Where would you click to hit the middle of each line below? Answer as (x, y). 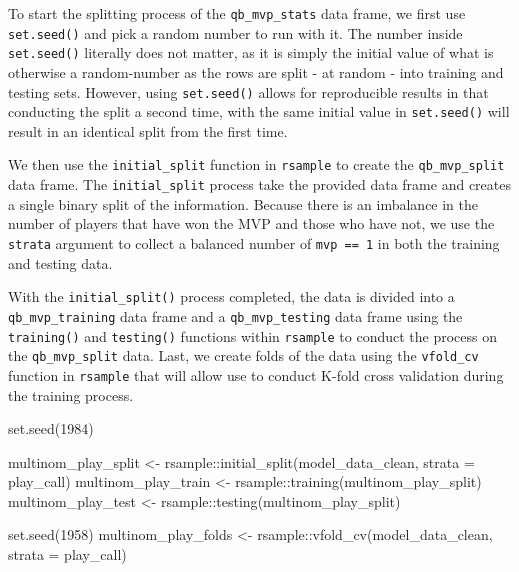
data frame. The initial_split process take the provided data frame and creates (259, 184)
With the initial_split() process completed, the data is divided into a (231, 296)
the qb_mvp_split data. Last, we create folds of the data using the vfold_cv (243, 355)
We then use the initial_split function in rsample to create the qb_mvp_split (256, 164)
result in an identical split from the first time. (148, 130)
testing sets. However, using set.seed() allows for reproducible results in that (248, 91)
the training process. (71, 394)
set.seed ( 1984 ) (51, 428)
